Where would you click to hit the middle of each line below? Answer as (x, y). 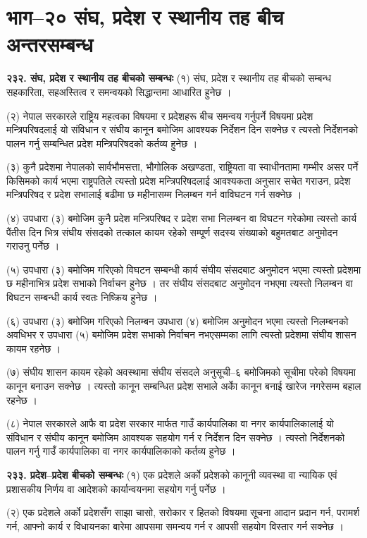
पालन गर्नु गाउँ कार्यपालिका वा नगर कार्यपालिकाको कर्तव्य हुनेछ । (121, 451)
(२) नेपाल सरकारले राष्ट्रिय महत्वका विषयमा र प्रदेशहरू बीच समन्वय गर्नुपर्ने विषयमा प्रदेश (160, 115)
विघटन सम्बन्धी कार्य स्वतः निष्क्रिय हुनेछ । (82, 297)
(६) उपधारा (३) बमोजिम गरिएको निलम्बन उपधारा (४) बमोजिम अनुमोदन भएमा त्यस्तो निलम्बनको (178, 320)
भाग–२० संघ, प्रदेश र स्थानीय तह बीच (145, 17)
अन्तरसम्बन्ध (50, 44)
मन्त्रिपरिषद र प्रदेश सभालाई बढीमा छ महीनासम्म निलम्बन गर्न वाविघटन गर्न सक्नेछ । (154, 194)
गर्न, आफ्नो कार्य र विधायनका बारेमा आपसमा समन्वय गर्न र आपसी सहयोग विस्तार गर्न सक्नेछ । (175, 526)
